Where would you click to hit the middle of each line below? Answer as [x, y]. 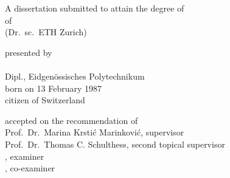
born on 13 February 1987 [54, 88]
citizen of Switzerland [45, 100]
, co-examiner [30, 168]
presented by [29, 52]
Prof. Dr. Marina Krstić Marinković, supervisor [95, 132]
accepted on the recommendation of [71, 120]
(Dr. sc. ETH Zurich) [46, 32]
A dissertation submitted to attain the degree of [95, 8]
